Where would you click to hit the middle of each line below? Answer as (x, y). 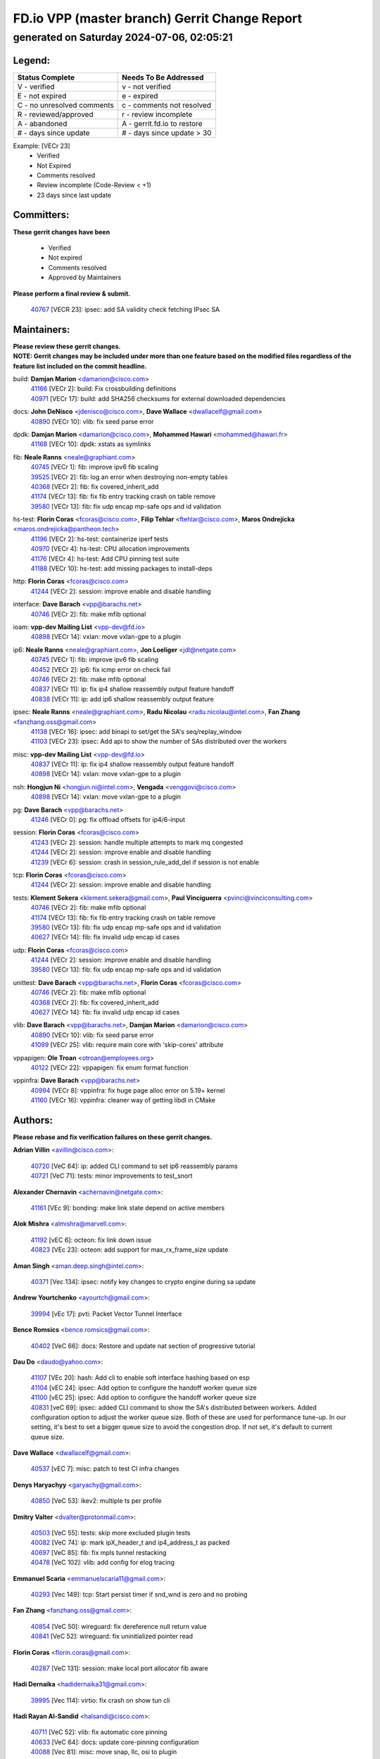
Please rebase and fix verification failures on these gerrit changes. (113, 1137)
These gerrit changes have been (62, 231)
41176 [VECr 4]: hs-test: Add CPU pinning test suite (105, 559)
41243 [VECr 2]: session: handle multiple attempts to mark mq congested (137, 842)
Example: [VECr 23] (42, 146)
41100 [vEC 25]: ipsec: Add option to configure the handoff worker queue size (144, 1397)
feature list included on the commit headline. (80, 366)
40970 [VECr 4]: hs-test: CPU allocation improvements (110, 549)
